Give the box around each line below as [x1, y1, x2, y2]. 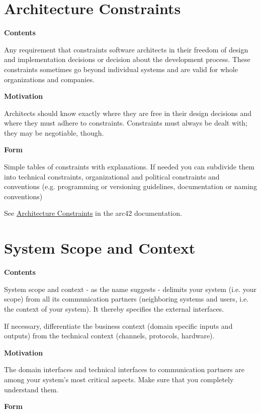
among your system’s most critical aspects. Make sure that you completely [4, 374, 234, 384]
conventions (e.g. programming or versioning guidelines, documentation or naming [4, 181, 257, 192]
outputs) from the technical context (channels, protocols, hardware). [4, 330, 215, 341]
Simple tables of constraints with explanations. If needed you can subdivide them [4, 161, 254, 172]
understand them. [4, 384, 59, 394]
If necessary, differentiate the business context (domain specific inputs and [4, 320, 233, 331]
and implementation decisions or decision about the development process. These [4, 54, 250, 65]
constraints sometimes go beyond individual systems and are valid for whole [4, 64, 238, 74]
